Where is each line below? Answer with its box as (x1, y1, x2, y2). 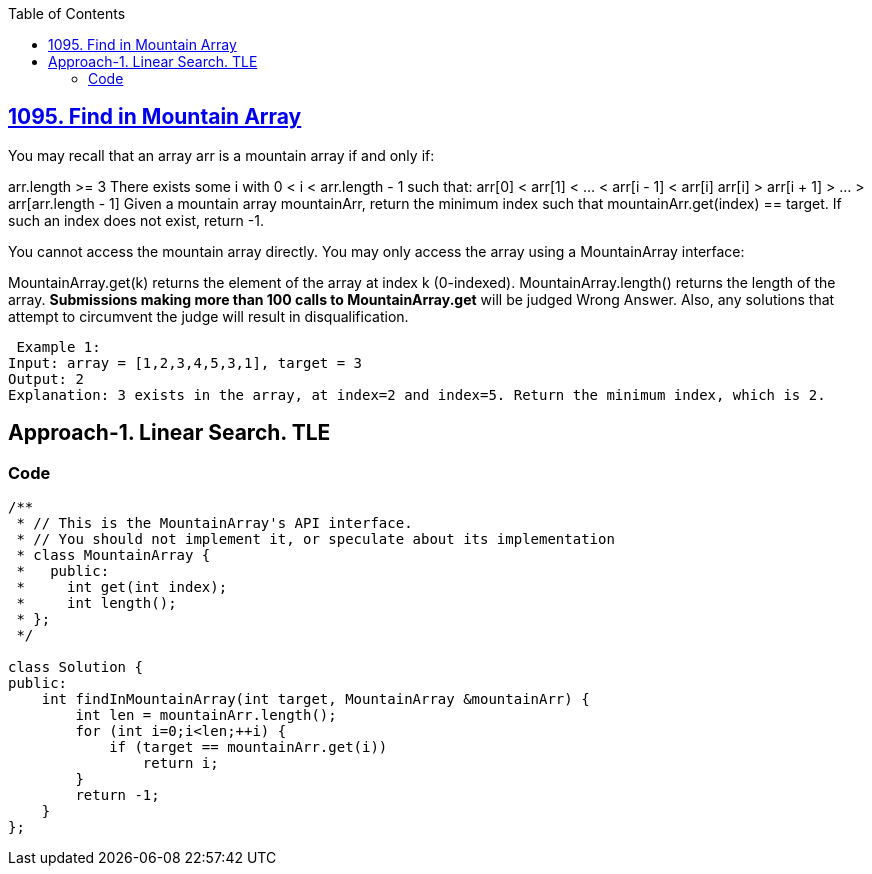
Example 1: (16, 338, 101, 355)
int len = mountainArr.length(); (75, 707, 337, 724)
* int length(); (16, 595, 177, 612)
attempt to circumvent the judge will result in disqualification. (8, 307, 409, 325)
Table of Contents (8, 5, 126, 22)
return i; (142, 755, 219, 772)
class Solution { (8, 659, 143, 676)
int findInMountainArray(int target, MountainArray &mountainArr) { (41, 691, 590, 708)
